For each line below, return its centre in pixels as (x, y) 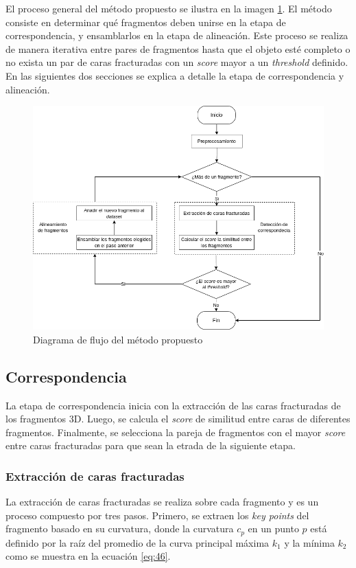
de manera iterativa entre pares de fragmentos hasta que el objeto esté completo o (178, 48)
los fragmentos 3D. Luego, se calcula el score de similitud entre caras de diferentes (178, 419)
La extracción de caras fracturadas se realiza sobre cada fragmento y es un (162, 502)
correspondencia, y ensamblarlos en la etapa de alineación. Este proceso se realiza (177, 35)
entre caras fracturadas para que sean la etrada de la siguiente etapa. (151, 445)
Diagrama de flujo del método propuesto (118, 339)
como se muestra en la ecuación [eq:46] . (88, 556)
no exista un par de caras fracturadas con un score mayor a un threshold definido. (177, 62)
